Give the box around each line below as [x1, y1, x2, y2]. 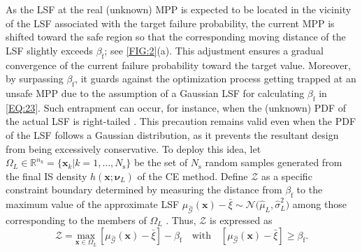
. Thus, [166, 212, 196, 227]
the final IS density [6, 168, 87, 183]
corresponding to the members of [6, 212, 147, 227]
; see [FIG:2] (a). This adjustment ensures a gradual [104, 43, 324, 57]
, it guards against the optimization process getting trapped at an [75, 71, 356, 86]
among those [292, 197, 347, 212]
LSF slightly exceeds [6, 43, 93, 57]
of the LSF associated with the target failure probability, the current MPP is [6, 15, 335, 30]
